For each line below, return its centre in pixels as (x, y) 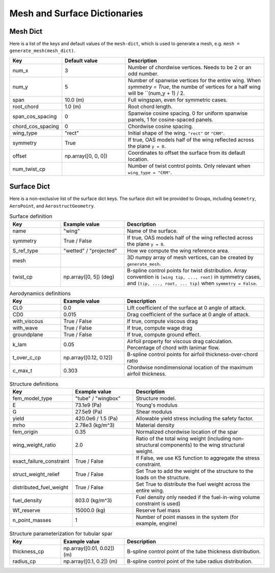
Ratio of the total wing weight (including (183, 439)
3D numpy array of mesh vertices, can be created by (190, 257)
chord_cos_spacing (36, 126)
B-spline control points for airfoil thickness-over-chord (193, 354)
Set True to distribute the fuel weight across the (193, 484)
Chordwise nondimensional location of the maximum (190, 367)
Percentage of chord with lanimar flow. (173, 347)
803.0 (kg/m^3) (93, 501)
